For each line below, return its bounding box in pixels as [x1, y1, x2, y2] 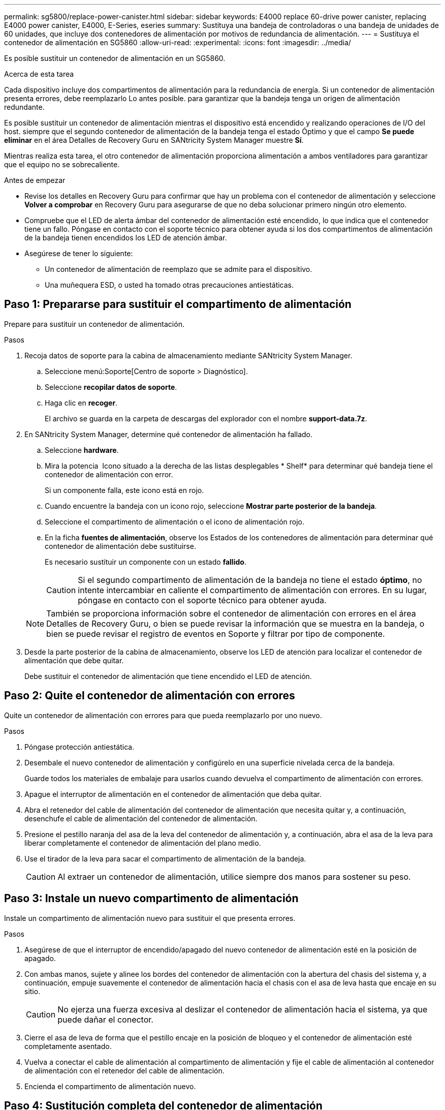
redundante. [4, 103, 45, 111]
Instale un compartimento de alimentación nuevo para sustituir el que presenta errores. [4, 913, 296, 922]
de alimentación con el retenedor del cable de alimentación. [24, 1066, 225, 1075]
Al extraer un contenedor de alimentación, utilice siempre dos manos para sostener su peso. [57, 871, 411, 882]
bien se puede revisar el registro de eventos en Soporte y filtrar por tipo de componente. [46, 628, 385, 639]
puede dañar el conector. [57, 1014, 153, 1025]
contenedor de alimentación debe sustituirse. [45, 541, 196, 550]
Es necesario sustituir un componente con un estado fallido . [45, 557, 246, 566]
